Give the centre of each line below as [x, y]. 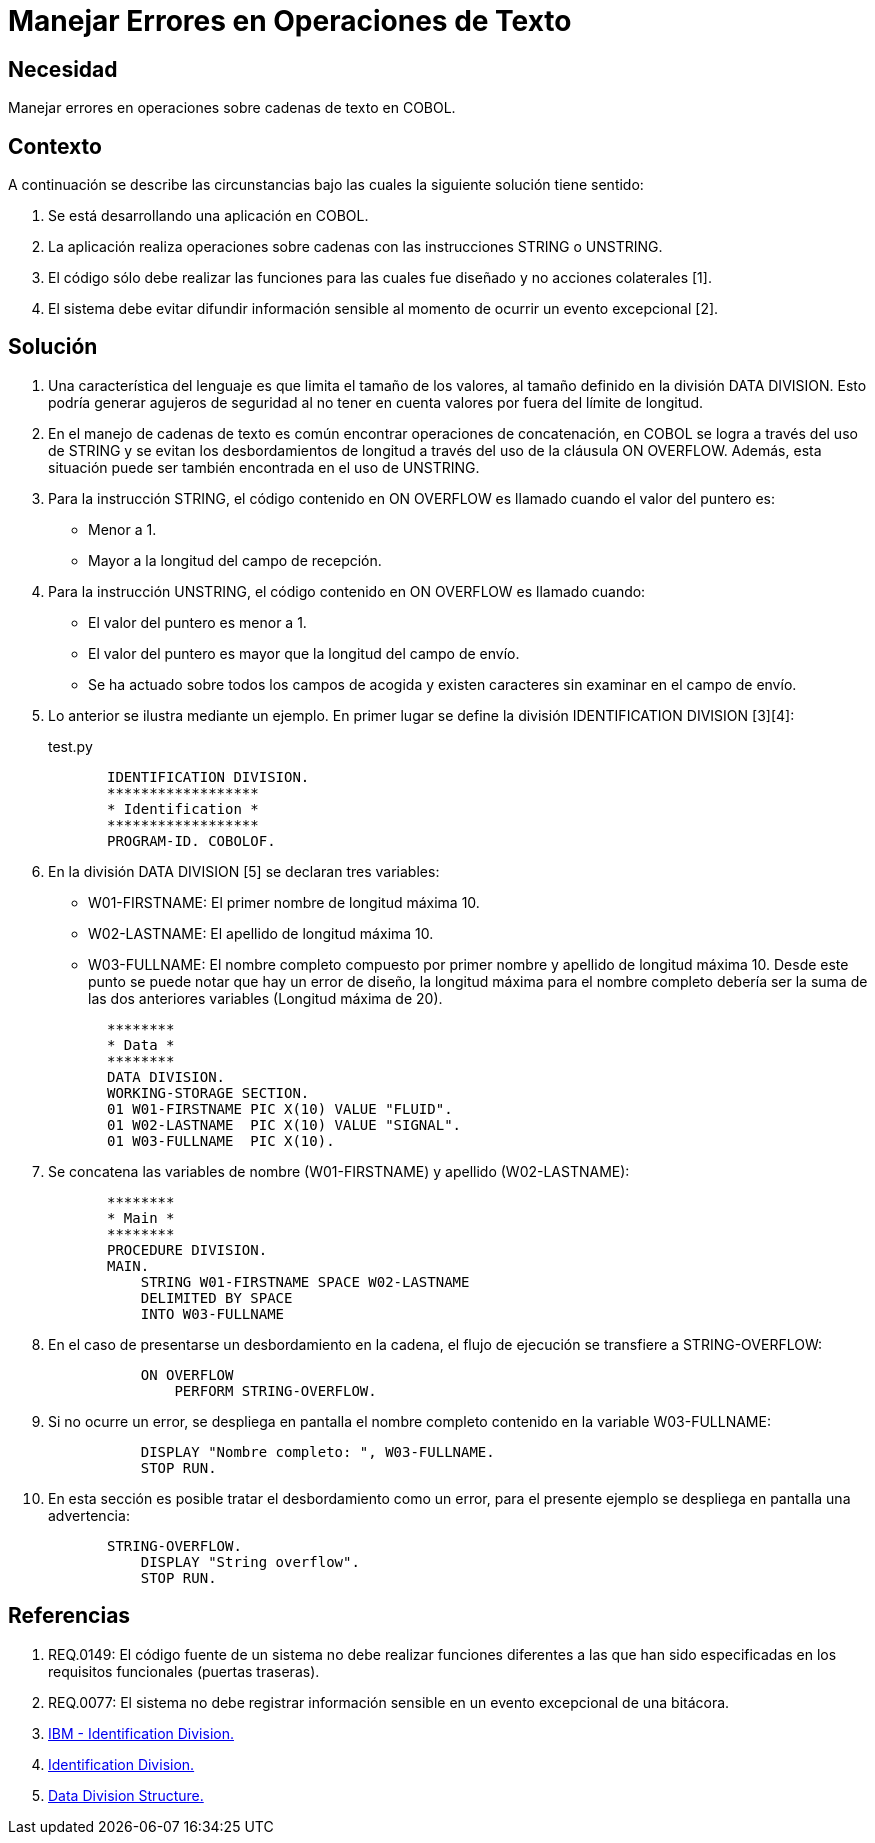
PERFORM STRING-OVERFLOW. [275, 1390]
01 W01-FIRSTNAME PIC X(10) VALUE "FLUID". [280, 1108]
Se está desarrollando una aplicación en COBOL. [208, 216]
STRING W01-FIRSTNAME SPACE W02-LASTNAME [305, 1281]
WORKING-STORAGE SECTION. [208, 1092]
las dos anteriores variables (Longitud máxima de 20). [265, 998]
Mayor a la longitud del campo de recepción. [235, 560]
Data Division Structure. [126, 1795]
